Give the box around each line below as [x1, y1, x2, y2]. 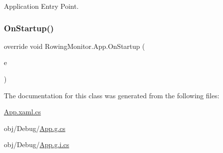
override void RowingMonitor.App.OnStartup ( [4, 41, 145, 51]
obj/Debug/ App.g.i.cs [4, 139, 69, 150]
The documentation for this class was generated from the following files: [4, 90, 220, 100]
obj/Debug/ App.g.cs [4, 123, 66, 133]
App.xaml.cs [4, 107, 41, 117]
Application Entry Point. [4, 1, 79, 11]
